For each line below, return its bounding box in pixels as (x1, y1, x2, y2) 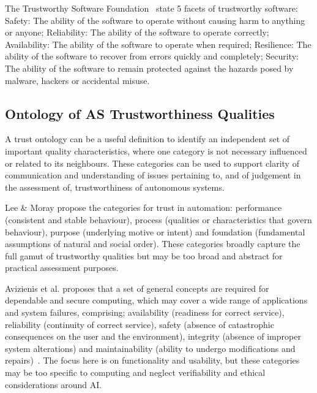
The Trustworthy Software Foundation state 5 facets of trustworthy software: (5, 2, 298, 14)
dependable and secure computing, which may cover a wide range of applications (5, 294, 308, 307)
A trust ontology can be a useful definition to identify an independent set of (5, 132, 290, 145)
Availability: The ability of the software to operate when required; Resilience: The (5, 37, 311, 50)
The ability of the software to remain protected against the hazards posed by (5, 61, 294, 74)
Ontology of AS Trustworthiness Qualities (5, 104, 275, 123)
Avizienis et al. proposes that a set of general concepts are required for (5, 281, 269, 294)
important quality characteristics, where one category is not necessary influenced (5, 144, 307, 157)
